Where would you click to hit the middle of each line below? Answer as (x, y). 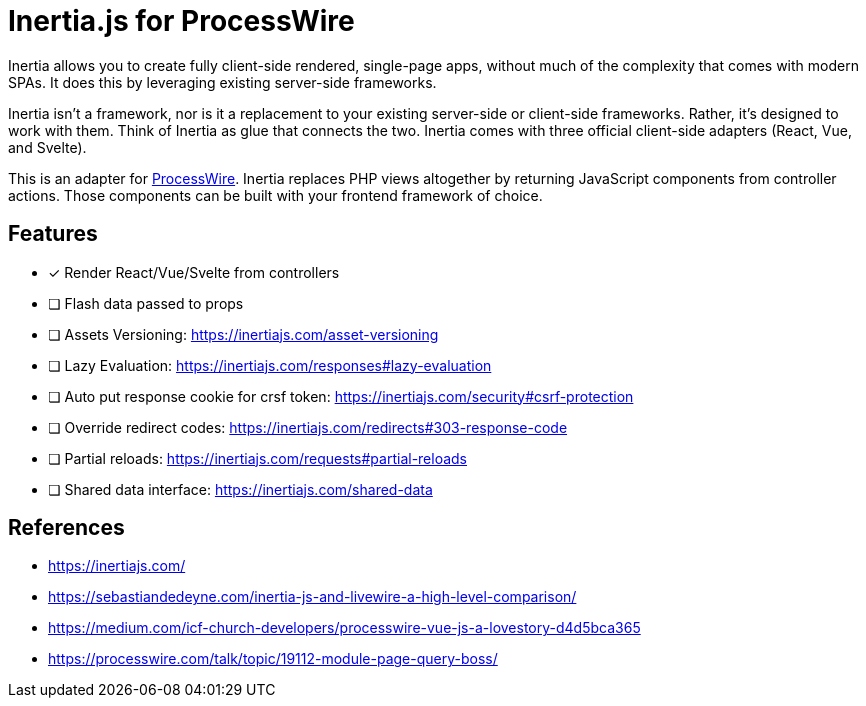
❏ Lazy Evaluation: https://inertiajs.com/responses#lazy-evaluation (270, 365)
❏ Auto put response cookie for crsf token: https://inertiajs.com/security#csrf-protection (341, 396)
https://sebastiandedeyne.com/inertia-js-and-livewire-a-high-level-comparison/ (312, 597)
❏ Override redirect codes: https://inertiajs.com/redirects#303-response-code (308, 427)
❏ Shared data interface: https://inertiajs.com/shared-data (240, 489)
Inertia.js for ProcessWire (181, 21)
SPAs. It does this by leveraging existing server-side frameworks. (222, 82)
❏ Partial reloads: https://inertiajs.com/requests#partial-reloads (258, 458)
